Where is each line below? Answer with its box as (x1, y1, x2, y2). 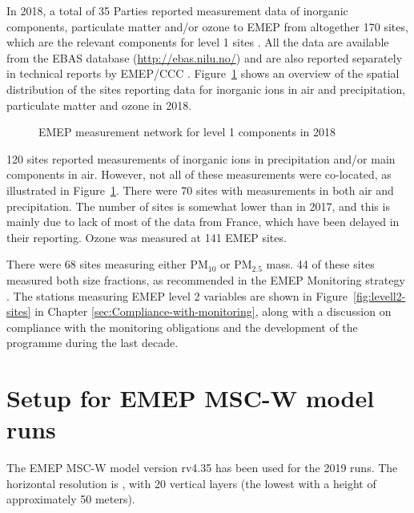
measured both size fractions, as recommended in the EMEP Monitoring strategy (6, 271, 405, 288)
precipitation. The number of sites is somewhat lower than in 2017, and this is (6, 197, 390, 214)
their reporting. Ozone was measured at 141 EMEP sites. (6, 228, 287, 245)
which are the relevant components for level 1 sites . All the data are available (6, 34, 389, 50)
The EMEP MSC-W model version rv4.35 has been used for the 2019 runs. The (6, 459, 398, 476)
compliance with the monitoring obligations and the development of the (6, 318, 358, 335)
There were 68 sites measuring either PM (6, 256, 208, 273)
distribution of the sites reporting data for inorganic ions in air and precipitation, (6, 80, 406, 97)
